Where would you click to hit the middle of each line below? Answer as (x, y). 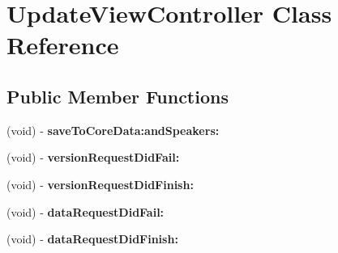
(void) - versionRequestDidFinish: (100, 184)
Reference (63, 45)
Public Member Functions (118, 96)
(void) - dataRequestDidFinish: (92, 239)
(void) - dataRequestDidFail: (86, 211)
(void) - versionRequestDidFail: (93, 157)
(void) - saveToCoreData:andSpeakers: (113, 130)
